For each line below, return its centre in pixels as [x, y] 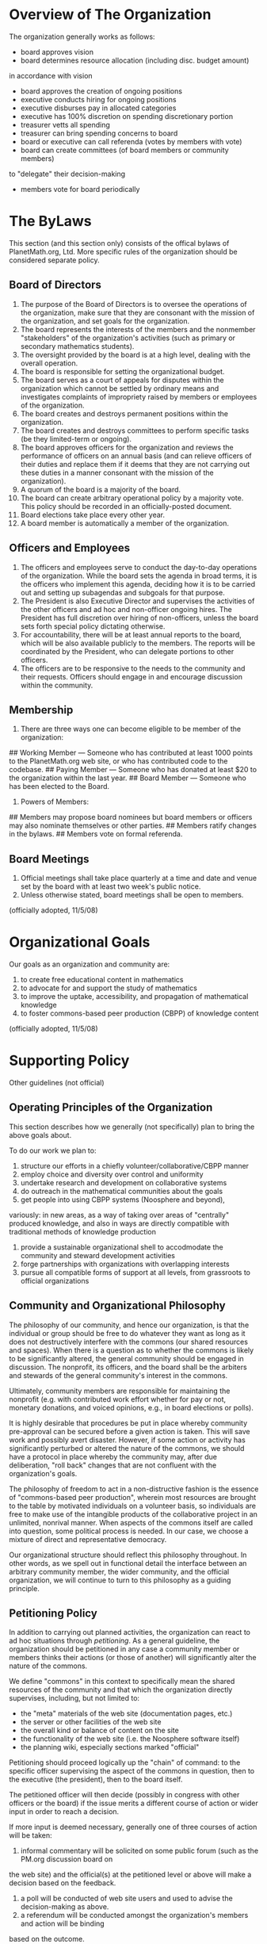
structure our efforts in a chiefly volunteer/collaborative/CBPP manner [134, 1165]
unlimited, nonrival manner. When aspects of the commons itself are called [131, 1522]
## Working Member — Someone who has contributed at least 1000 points [131, 753]
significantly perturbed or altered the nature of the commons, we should [127, 1448]
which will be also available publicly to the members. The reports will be [138, 643]
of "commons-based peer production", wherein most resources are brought [133, 1497]
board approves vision [57, 52]
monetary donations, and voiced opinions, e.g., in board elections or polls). [132, 1407]
